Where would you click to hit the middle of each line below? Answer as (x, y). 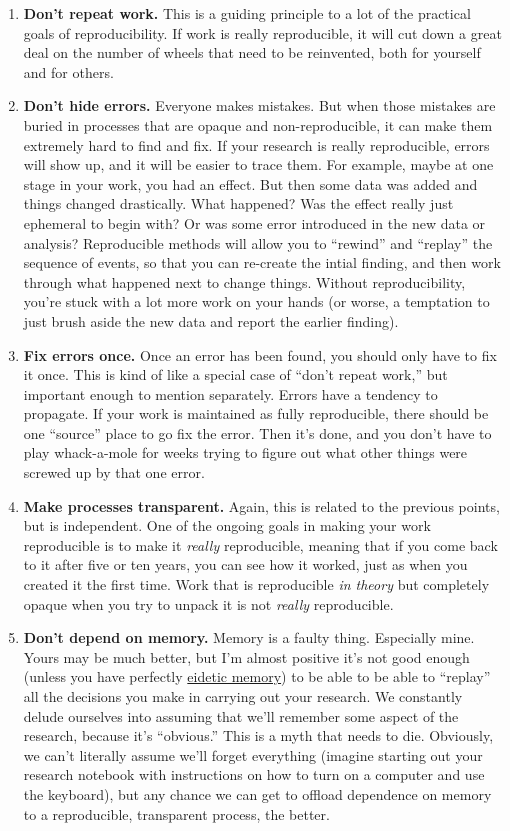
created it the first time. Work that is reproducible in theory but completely (256, 584)
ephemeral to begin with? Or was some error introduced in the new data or (254, 222)
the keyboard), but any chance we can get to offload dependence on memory (257, 793)
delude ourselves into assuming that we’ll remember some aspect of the (241, 715)
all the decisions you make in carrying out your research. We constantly (243, 696)
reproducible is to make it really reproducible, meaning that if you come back (260, 544)
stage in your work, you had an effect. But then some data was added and (250, 183)
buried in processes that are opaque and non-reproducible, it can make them (258, 124)
